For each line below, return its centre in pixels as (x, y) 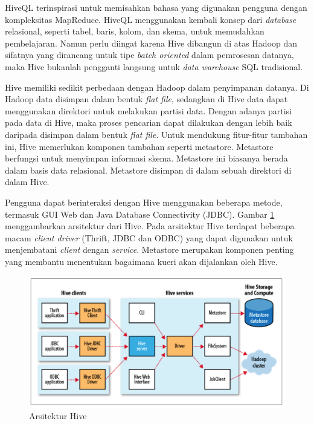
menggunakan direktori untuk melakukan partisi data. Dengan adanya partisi (149, 110)
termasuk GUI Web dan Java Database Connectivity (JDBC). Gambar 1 (140, 214)
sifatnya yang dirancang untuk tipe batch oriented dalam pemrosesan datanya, (149, 55)
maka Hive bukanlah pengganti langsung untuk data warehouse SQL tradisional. (154, 66)
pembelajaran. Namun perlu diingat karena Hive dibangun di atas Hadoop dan (151, 43)
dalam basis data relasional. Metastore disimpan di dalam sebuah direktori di (148, 170)
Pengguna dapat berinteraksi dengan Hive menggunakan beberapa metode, (144, 202)
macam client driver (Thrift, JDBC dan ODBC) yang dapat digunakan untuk (149, 237)
